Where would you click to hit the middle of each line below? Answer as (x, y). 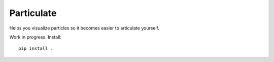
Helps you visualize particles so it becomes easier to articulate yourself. (84, 28)
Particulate (33, 13)
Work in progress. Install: (36, 37)
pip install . (36, 48)
